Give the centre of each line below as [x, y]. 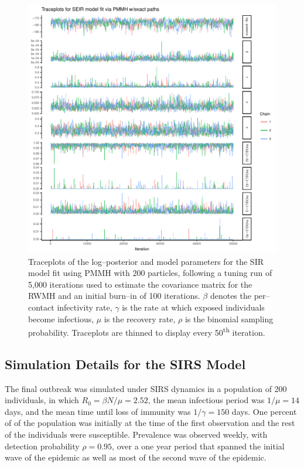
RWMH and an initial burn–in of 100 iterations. [114, 296]
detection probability [42, 446]
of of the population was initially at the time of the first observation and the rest [150, 423]
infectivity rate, [85, 307]
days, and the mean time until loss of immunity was [98, 411]
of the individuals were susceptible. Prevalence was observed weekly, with [136, 434]
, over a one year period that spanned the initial [198, 446]
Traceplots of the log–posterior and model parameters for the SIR [146, 261]
